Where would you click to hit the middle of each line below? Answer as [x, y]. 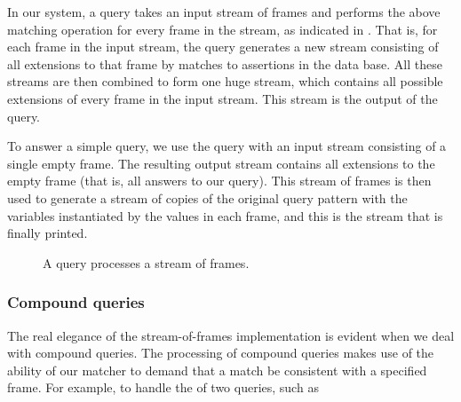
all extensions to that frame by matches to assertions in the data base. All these [225, 63]
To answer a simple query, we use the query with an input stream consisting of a [227, 146]
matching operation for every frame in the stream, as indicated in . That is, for [223, 29]
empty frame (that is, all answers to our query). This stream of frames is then [219, 181]
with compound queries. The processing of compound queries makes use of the [221, 353]
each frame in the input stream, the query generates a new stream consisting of [223, 47]
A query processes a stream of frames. [146, 262]
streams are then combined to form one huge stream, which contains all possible [225, 81]
